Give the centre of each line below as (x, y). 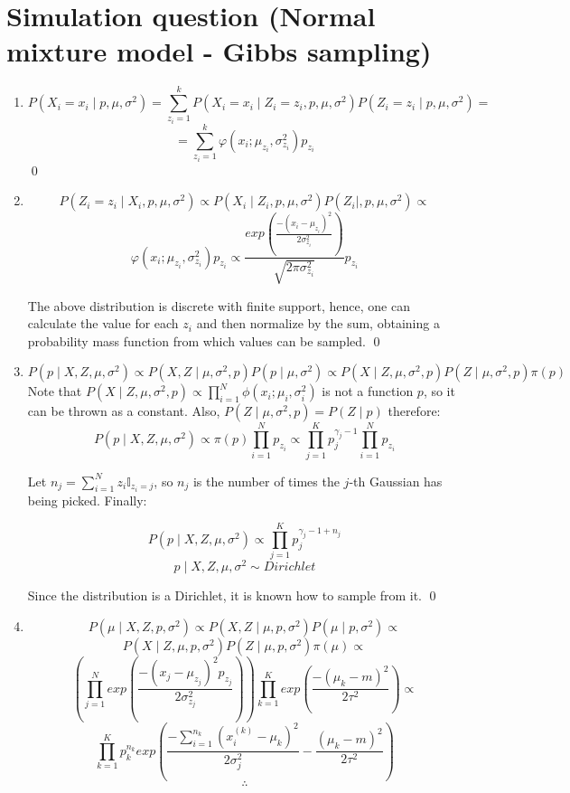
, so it (439, 391)
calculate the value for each (103, 323)
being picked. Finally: (87, 500)
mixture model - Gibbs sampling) (219, 51)
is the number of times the (266, 481)
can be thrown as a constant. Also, (124, 411)
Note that (55, 391)
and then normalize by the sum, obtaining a (318, 323)
